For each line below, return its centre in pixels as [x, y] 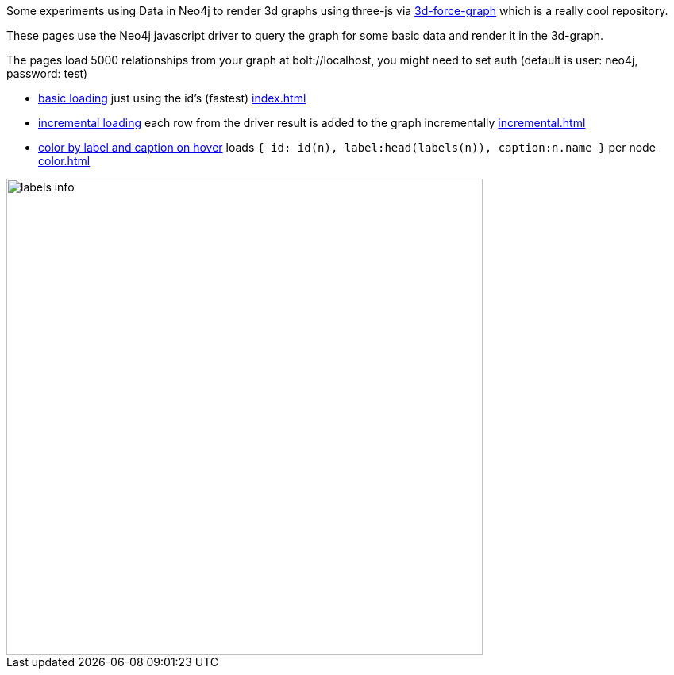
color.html [64, 161]
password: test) [47, 73]
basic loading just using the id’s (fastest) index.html [172, 98]
